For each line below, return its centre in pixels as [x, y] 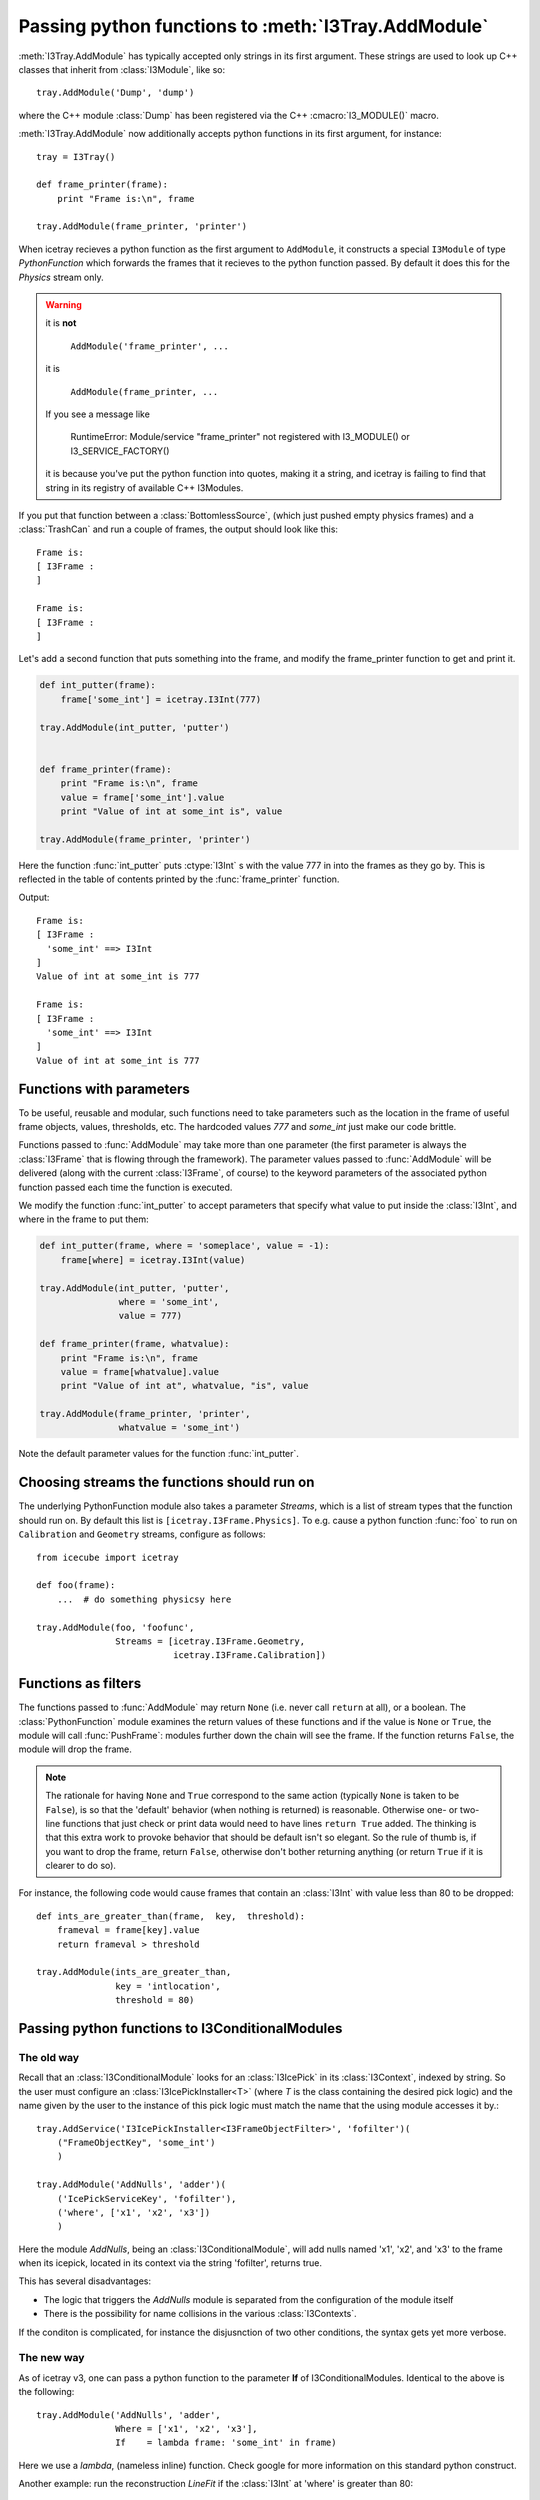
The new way [51, 2358]
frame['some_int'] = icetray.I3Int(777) [161, 699]
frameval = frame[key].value [128, 1930]
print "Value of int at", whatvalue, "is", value [184, 1386]
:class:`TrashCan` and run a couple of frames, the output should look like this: [178, 529]
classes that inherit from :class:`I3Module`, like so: [122, 69]
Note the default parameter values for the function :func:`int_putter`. [159, 1454]
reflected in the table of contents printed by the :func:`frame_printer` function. [179, 879]
